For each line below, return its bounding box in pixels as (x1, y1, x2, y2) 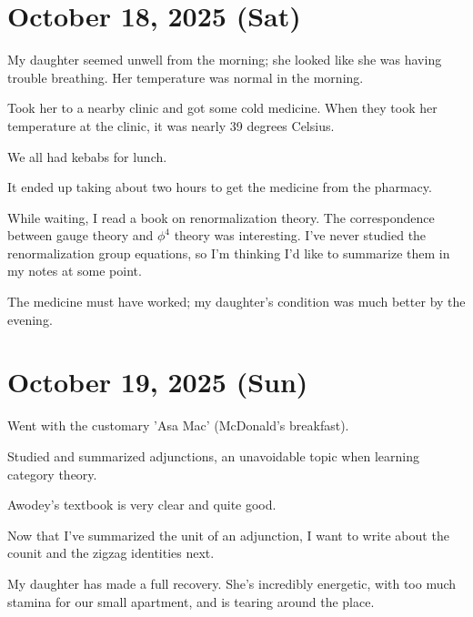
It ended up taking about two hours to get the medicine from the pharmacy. (7, 177, 432, 197)
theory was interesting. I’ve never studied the (174, 226, 427, 245)
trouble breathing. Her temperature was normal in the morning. (7, 67, 364, 86)
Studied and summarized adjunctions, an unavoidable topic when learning (7, 446, 419, 465)
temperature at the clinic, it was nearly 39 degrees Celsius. (7, 116, 335, 135)
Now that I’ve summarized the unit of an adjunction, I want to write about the (7, 525, 449, 544)
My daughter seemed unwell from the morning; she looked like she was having (7, 50, 442, 69)
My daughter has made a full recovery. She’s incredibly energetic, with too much (7, 573, 457, 592)
